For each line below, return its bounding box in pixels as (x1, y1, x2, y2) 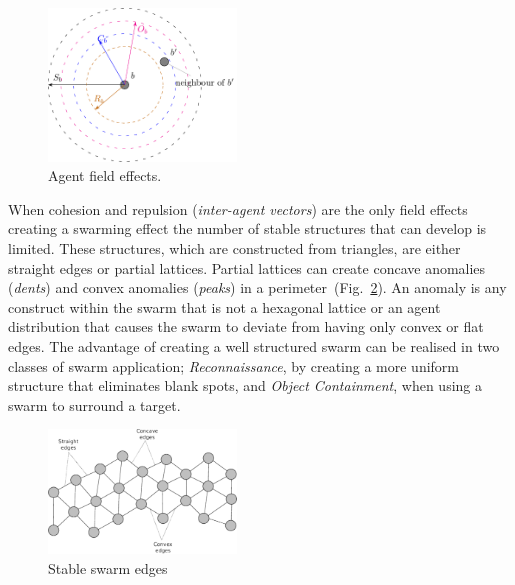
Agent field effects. (48, 165, 162, 186)
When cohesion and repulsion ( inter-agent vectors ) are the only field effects (8, 198, 468, 219)
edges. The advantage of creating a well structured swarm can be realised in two (8, 335, 500, 356)
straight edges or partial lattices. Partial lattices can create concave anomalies (8, 257, 486, 278)
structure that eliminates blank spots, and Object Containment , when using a (8, 375, 482, 396)
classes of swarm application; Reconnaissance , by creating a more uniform (8, 355, 460, 376)
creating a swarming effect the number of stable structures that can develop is (8, 218, 487, 239)
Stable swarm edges (48, 557, 168, 578)
